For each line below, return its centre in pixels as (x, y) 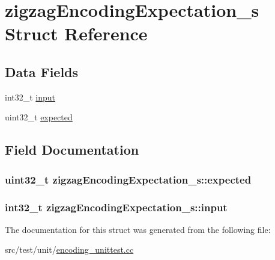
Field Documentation (72, 150)
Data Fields (42, 71)
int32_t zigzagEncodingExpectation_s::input (116, 207)
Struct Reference (76, 33)
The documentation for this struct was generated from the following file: (138, 229)
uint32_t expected (39, 117)
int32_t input (30, 97)
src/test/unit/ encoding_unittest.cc (69, 249)
